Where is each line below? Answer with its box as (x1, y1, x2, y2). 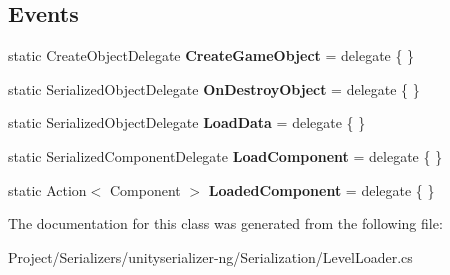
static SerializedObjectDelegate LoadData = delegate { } (8, 112, 366, 133)
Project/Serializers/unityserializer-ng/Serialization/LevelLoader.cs (8, 246, 413, 267)
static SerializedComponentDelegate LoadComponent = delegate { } (8, 145, 443, 166)
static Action (8, 179, 87, 200)
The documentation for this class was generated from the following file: (8, 213, 443, 234)
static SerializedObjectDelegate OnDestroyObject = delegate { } (8, 78, 420, 99)
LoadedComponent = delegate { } (208, 179, 435, 200)
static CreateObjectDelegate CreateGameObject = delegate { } (8, 45, 415, 66)
